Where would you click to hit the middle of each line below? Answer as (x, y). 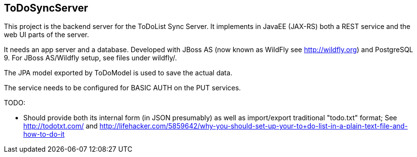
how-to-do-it (44, 134)
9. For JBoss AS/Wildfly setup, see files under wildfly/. (90, 58)
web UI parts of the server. (47, 35)
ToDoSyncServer (46, 8)
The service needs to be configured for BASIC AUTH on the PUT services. (122, 88)
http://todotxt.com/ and (61, 126)
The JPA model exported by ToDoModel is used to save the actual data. (118, 73)
